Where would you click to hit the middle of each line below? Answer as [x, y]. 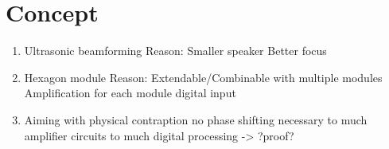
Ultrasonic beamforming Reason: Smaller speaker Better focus [175, 51]
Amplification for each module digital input [130, 93]
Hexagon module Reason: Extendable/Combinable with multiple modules [203, 77]
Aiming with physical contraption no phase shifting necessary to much [196, 119]
